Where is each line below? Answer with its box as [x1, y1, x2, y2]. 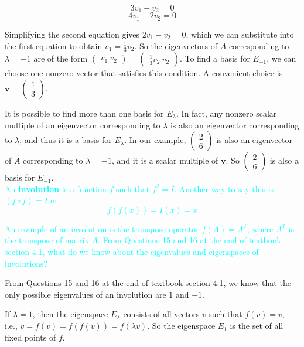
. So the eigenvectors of [134, 39, 218, 52]
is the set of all [230, 319, 283, 332]
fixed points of [5, 331, 56, 343]
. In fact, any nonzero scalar [176, 107, 277, 119]
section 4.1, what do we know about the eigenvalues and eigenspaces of [5, 246, 259, 258]
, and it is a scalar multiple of [111, 154, 218, 166]
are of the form [33, 52, 88, 64]
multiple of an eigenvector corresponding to [5, 118, 160, 131]
